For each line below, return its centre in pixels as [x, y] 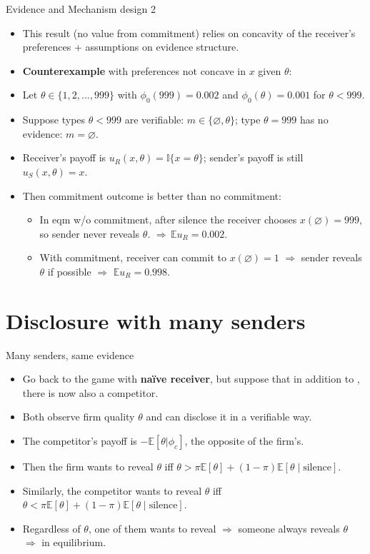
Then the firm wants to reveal [88, 467]
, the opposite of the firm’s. [244, 441]
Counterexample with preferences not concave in [134, 70]
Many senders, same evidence [70, 354]
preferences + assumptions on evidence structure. [131, 47]
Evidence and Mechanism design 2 [81, 9]
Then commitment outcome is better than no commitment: [152, 195]
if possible [69, 271]
